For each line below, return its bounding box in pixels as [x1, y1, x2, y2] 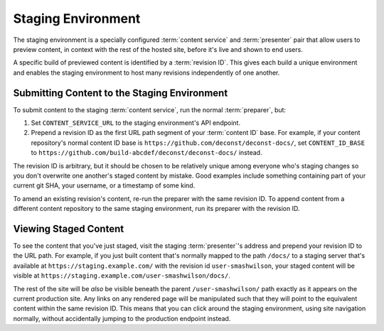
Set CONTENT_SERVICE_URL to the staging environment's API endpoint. [31, 119, 241, 127]
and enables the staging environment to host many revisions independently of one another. [13, 68, 280, 77]
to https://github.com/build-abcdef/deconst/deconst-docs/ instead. [31, 148, 262, 157]
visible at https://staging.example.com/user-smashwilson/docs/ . [13, 271, 230, 280]
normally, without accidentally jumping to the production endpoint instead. [13, 314, 231, 322]
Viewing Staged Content [13, 222, 124, 234]
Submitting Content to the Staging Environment [13, 87, 228, 99]
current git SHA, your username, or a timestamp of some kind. [13, 181, 196, 190]
